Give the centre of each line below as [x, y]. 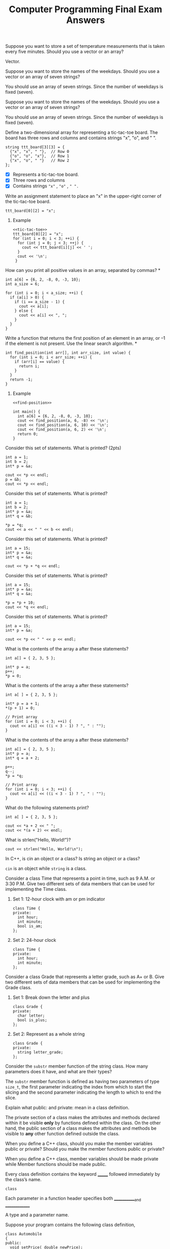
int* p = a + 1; [22, 704]
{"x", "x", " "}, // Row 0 [40, 152]
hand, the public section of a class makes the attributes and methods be [81, 1128]
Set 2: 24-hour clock [34, 940]
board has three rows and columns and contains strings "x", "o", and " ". [81, 138]
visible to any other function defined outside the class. [62, 1134]
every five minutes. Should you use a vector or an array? [64, 51]
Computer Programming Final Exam [86, 9]
